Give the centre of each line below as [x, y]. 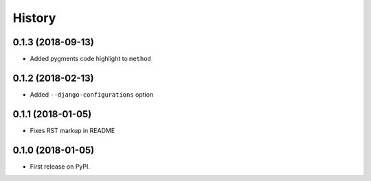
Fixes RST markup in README [72, 130]
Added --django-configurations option [92, 94]
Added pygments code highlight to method [90, 59]
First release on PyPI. [60, 166]
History [34, 18]
